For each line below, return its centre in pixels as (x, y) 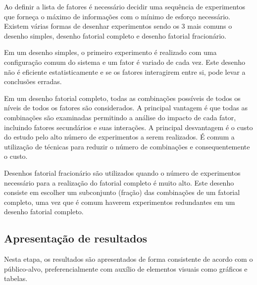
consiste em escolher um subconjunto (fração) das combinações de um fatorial (122, 192)
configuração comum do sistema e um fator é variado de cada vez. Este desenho (125, 62)
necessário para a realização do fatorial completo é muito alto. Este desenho (119, 182)
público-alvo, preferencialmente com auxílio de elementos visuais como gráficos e (126, 268)
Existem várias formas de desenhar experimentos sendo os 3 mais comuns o (118, 26)
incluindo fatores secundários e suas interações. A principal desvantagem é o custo (128, 127)
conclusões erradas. (33, 81)
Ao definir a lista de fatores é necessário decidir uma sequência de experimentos (125, 6)
